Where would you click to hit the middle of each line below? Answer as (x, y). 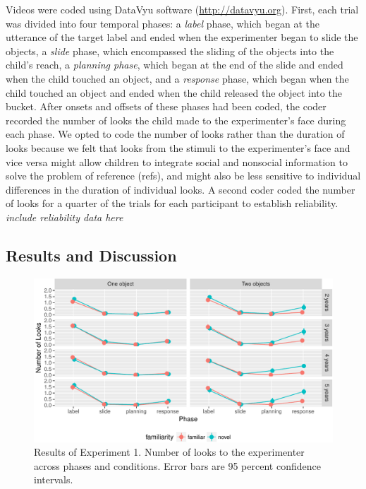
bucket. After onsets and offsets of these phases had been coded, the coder (166, 106)
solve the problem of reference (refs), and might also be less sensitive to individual (183, 176)
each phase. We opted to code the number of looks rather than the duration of (175, 134)
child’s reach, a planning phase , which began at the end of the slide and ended (175, 65)
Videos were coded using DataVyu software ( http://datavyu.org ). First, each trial (182, 9)
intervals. (54, 479)
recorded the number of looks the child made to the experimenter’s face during (176, 120)
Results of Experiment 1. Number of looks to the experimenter (169, 452)
